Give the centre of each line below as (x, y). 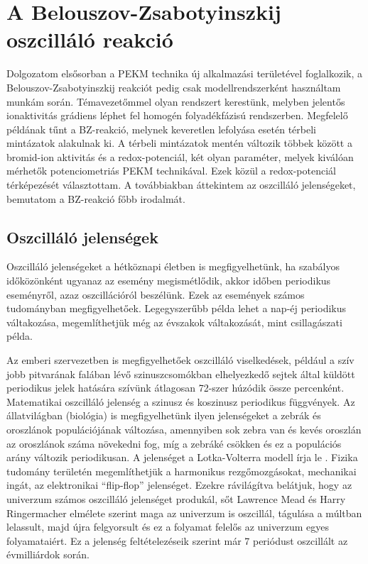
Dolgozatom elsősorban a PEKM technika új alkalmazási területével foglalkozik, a (185, 73)
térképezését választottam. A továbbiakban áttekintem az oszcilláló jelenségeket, (181, 185)
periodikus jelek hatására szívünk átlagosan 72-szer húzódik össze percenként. (175, 388)
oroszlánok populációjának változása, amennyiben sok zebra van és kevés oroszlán (184, 429)
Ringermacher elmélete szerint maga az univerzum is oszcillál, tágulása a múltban (184, 513)
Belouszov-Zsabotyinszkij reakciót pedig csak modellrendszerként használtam (174, 87)
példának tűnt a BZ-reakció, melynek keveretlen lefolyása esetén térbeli (161, 129)
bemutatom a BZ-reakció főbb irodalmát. (96, 198)
